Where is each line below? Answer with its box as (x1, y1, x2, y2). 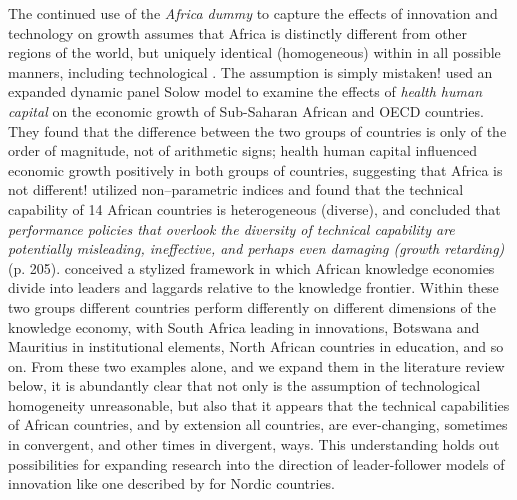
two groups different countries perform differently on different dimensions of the (8, 296, 496, 317)
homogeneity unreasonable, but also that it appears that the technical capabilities (8, 394, 510, 415)
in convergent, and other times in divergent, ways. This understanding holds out (8, 434, 500, 455)
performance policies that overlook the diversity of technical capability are (8, 218, 455, 239)
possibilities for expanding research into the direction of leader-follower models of (8, 453, 505, 474)
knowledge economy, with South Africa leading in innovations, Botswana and (8, 316, 480, 337)
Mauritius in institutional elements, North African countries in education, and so (8, 336, 504, 357)
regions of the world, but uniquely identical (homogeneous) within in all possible (8, 42, 501, 63)
